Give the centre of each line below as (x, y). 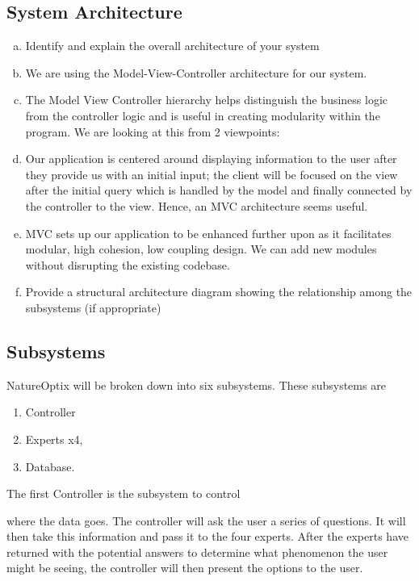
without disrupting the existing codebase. (128, 264)
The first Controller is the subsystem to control (124, 493)
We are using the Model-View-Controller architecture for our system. (196, 72)
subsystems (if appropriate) (93, 307)
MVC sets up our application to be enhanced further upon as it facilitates (208, 233)
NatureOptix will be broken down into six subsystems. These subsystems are (196, 385)
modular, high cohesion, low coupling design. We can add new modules (201, 249)
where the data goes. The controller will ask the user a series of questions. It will (206, 520)
